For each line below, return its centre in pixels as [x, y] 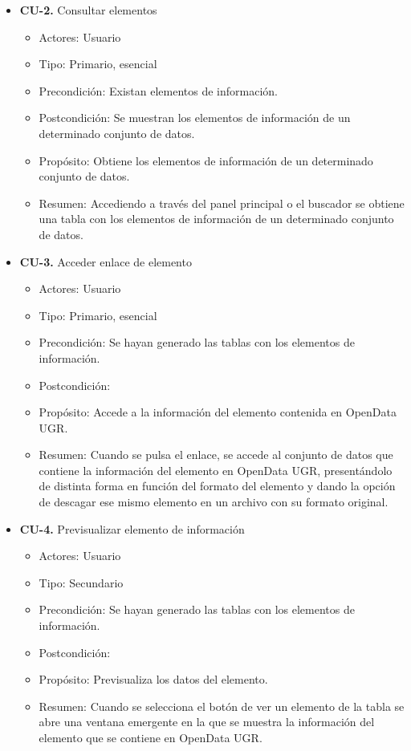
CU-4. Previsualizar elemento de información [132, 528]
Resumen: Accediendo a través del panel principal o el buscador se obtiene [222, 203]
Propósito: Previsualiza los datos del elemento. [153, 679]
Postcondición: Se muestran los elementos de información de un [195, 118]
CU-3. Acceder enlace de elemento [106, 261]
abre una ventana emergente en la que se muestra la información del [207, 722]
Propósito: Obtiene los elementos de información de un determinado [206, 160]
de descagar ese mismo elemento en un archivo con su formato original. [214, 502]
